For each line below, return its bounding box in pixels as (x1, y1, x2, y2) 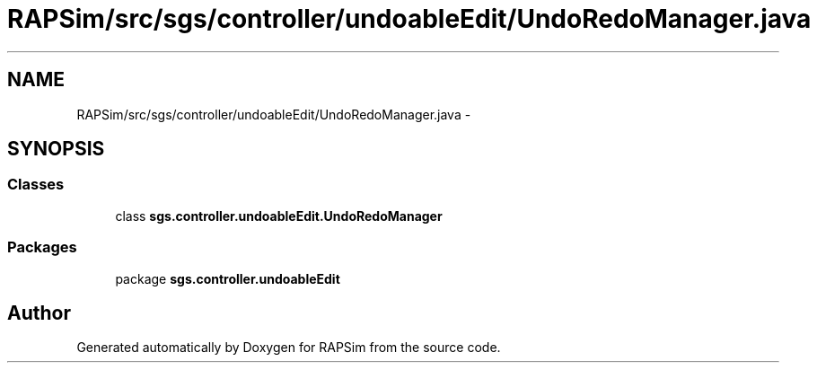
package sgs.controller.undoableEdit (115, 270, 340, 286)
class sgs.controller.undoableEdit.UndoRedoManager (115, 207, 443, 224)
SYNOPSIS (7, 137, 105, 161)
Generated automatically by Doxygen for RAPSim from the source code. (76, 339, 501, 356)
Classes (7, 175, 65, 194)
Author (7, 301, 71, 324)
